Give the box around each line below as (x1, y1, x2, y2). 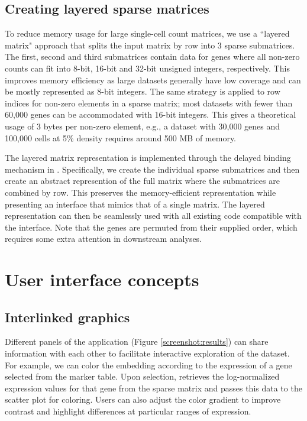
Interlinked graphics (5, 307, 130, 326)
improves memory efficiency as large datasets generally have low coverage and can (5, 73, 301, 86)
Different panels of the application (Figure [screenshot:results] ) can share (5, 335, 269, 348)
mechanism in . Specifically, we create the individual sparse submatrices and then (5, 163, 300, 175)
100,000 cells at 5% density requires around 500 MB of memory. (5, 131, 237, 144)
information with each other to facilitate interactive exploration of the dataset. (5, 347, 290, 360)
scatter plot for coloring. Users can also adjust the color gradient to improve (5, 393, 281, 406)
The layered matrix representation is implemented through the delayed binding (5, 151, 291, 164)
